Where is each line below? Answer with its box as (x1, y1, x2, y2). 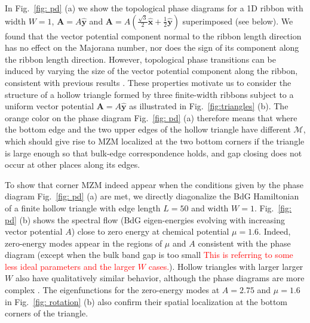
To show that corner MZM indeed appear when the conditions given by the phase (5, 178, 304, 190)
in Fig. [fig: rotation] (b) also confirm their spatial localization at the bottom (5, 295, 288, 307)
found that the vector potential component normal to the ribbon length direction (5, 29, 302, 42)
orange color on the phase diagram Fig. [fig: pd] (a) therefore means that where (5, 111, 297, 124)
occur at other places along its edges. (5, 158, 140, 171)
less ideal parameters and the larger (5, 260, 136, 272)
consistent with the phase (198, 236, 291, 249)
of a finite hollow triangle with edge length (5, 201, 161, 214)
